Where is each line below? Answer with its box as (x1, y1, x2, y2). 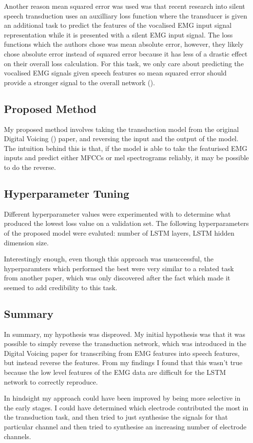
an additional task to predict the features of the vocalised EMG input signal (4, 20, 232, 30)
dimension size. (4, 237, 49, 247)
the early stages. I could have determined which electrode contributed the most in (4, 402, 249, 412)
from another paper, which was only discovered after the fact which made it (4, 273, 231, 283)
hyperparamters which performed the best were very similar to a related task (4, 263, 234, 273)
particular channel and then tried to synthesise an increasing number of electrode (4, 422, 247, 432)
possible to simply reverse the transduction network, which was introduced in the (4, 338, 247, 349)
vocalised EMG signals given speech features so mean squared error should (4, 68, 227, 78)
